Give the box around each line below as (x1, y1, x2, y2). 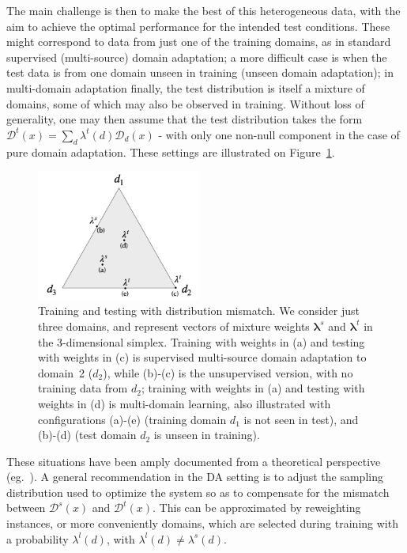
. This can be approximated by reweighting (153, 499, 361, 516)
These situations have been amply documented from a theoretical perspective (6, 453, 381, 469)
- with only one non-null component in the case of (158, 126, 400, 142)
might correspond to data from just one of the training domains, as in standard (6, 33, 391, 50)
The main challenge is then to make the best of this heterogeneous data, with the (6, 2, 401, 18)
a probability (6, 530, 69, 547)
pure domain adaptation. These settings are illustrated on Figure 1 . (6, 143, 335, 160)
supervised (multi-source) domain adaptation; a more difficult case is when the (6, 48, 387, 65)
